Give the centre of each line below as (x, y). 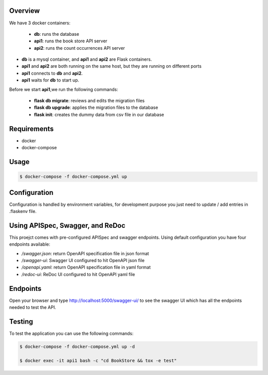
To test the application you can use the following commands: (71, 334)
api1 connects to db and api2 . (52, 73)
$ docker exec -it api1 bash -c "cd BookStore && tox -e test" (98, 360)
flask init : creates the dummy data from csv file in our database (99, 114)
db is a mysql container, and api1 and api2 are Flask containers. (87, 59)
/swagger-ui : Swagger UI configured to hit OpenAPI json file (83, 261)
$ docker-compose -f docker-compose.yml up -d (77, 347)
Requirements (32, 129)
